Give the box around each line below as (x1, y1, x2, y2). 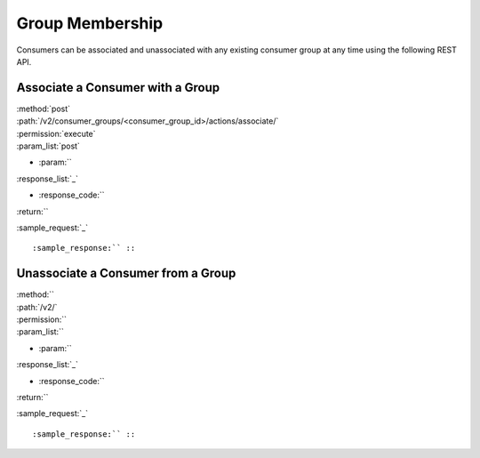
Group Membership (16, 13, 164, 33)
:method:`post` (16, 103, 71, 114)
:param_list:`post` (16, 141, 80, 151)
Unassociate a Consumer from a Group (16, 266, 236, 281)
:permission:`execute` (16, 128, 97, 139)
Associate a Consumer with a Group (16, 80, 220, 95)
